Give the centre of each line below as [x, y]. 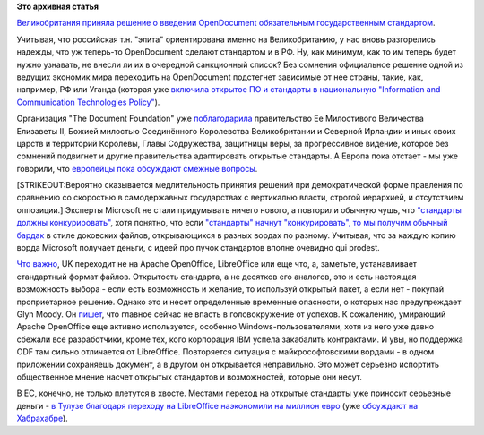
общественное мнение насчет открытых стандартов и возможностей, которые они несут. [189, 377]
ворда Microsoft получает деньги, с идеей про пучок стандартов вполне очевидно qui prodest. [198, 248]
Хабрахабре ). [43, 418]
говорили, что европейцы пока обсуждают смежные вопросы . [137, 168]
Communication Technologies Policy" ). [88, 102]
